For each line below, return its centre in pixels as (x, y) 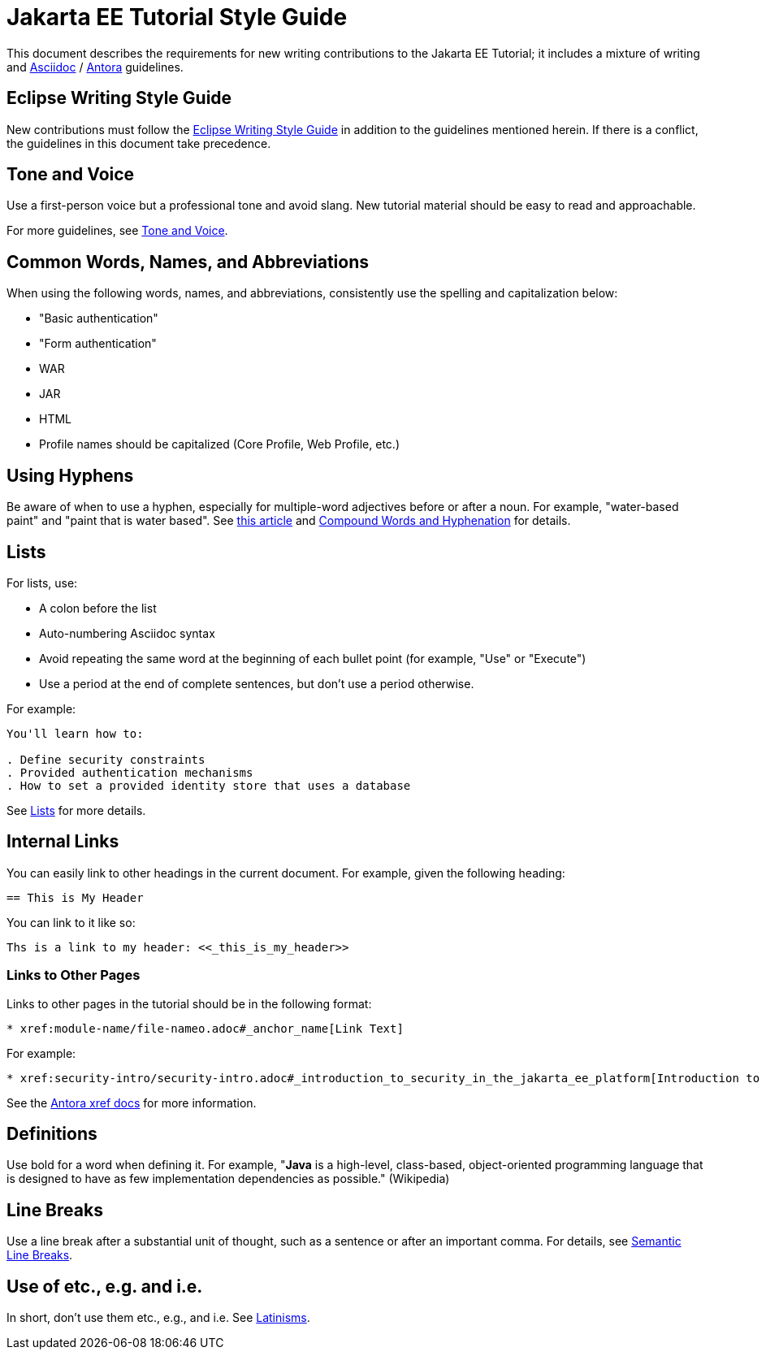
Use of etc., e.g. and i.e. (105, 1286)
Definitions (52, 1133)
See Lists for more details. (76, 810)
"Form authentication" (98, 344)
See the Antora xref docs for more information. (132, 1103)
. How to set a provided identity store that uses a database (209, 785)
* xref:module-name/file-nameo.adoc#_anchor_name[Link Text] (205, 1028)
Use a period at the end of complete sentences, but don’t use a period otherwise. (257, 683)
